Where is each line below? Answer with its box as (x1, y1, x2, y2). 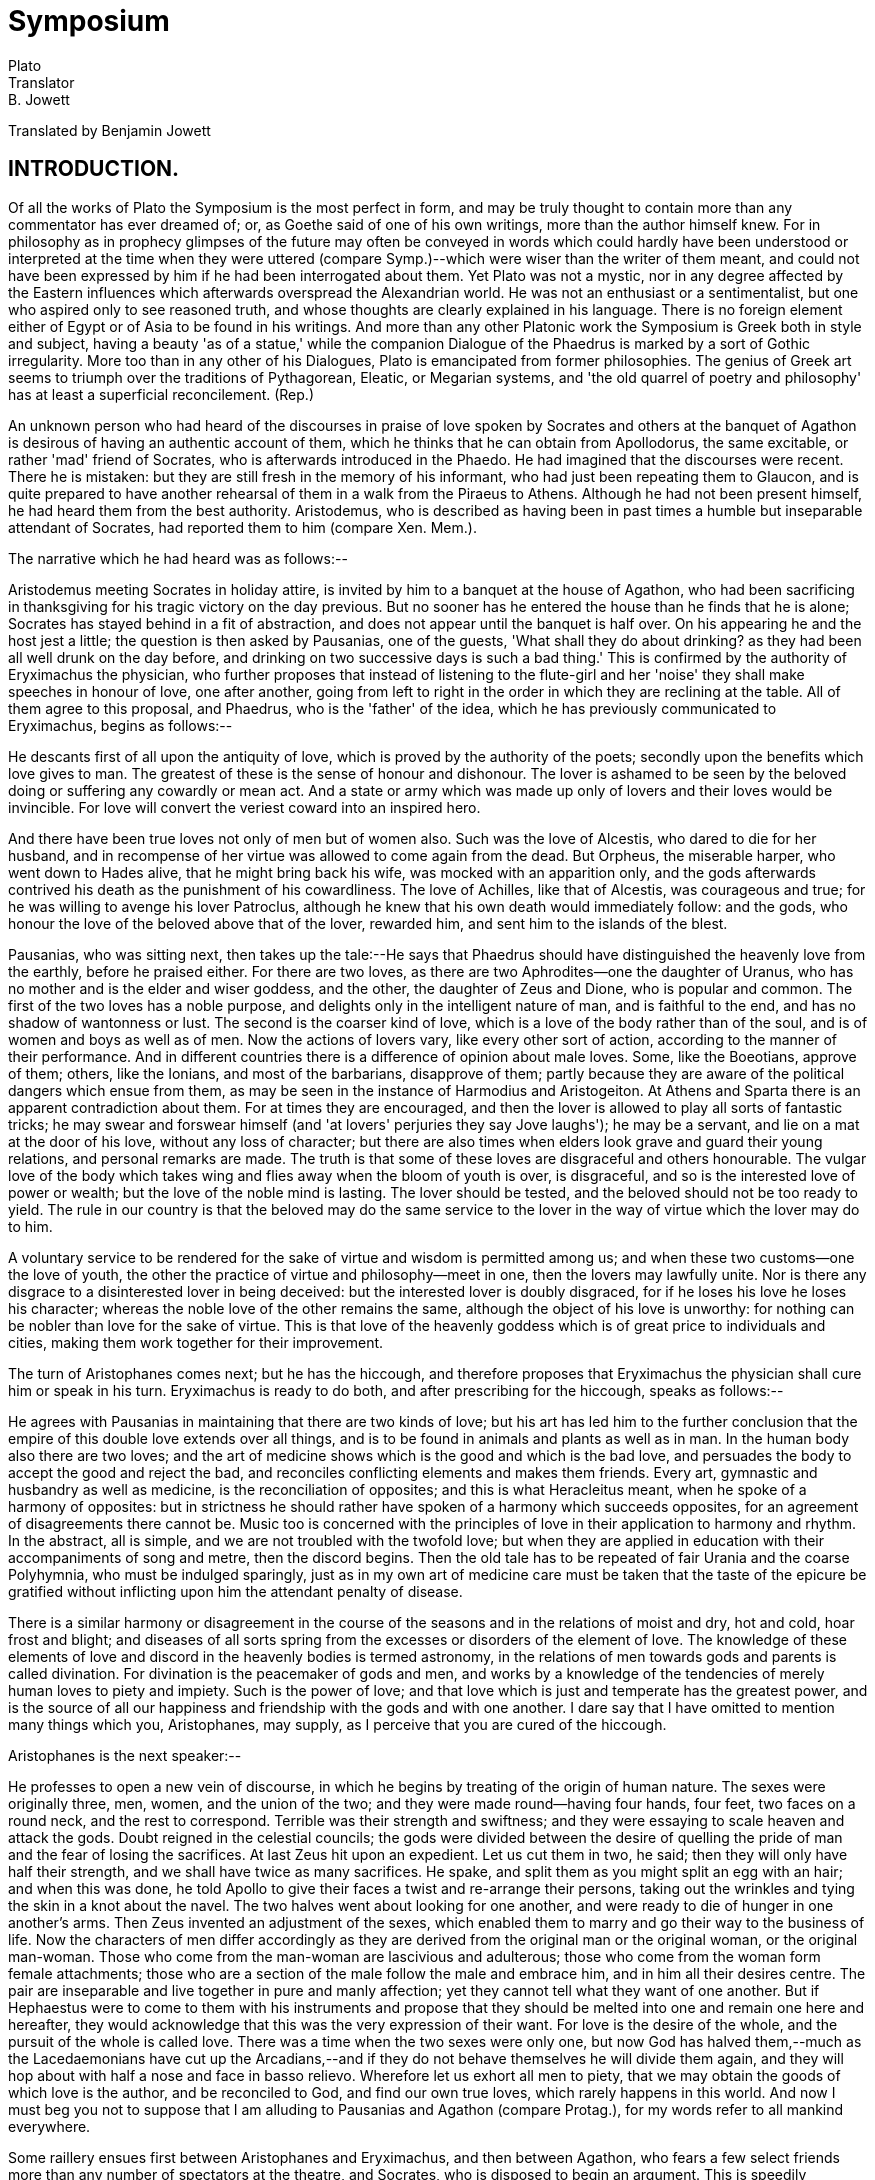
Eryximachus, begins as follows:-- (8, 716, 233, 734)
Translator (8, 73, 75, 91)
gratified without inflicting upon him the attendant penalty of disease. (8, 1582, 463, 1600)
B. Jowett (8, 90, 70, 108)
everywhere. (8, 2117, 91, 2135)
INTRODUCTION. (8, 156, 180, 182)
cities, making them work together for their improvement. (8, 1333, 384, 1351)
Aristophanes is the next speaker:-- (8, 1746, 242, 1764)
